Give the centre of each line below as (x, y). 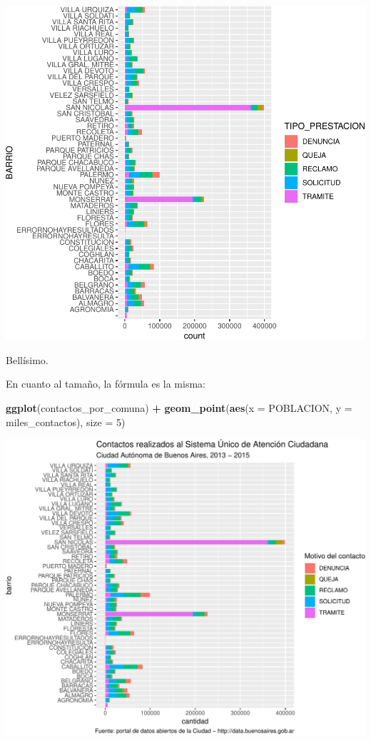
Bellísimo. (27, 359)
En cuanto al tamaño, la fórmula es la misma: (106, 384)
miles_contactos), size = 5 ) (66, 422)
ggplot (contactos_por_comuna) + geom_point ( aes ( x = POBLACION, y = (179, 407)
